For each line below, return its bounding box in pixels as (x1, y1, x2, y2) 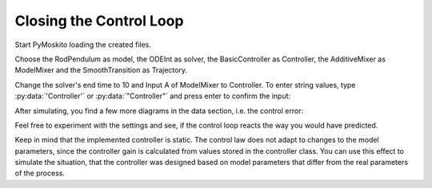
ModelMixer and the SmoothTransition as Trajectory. (14, 65, 188, 75)
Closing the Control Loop (14, 12, 184, 29)
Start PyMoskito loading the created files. (14, 40, 152, 49)
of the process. (14, 168, 66, 178)
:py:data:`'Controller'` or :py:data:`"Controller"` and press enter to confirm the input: (14, 92, 291, 101)
